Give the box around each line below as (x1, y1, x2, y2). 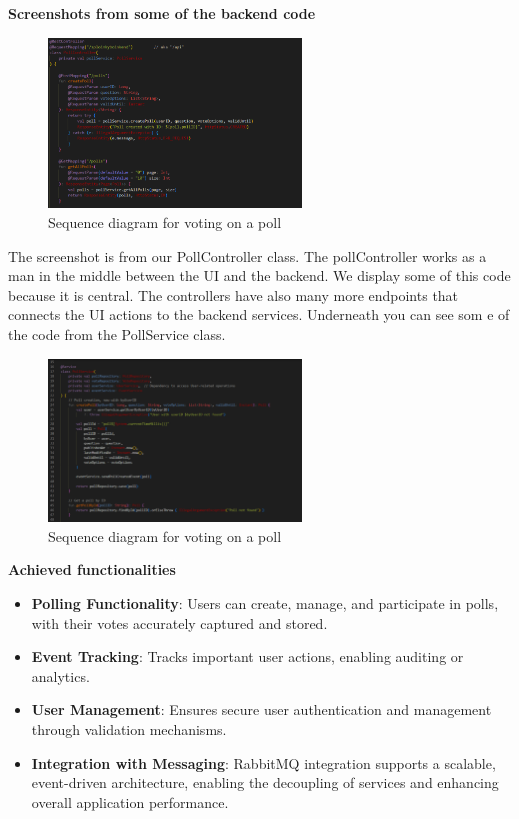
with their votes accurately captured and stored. (31, 612, 328, 633)
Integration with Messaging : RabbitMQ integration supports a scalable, (31, 752, 496, 773)
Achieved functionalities (8, 559, 176, 580)
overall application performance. (31, 791, 229, 812)
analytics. (31, 665, 90, 686)
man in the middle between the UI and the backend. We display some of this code (8, 265, 511, 286)
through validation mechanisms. (31, 718, 227, 739)
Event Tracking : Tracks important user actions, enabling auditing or (31, 646, 464, 667)
